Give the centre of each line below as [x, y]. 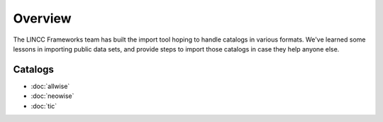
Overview [42, 18]
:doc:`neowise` [52, 96]
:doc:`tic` [44, 106]
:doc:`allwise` [50, 86]
